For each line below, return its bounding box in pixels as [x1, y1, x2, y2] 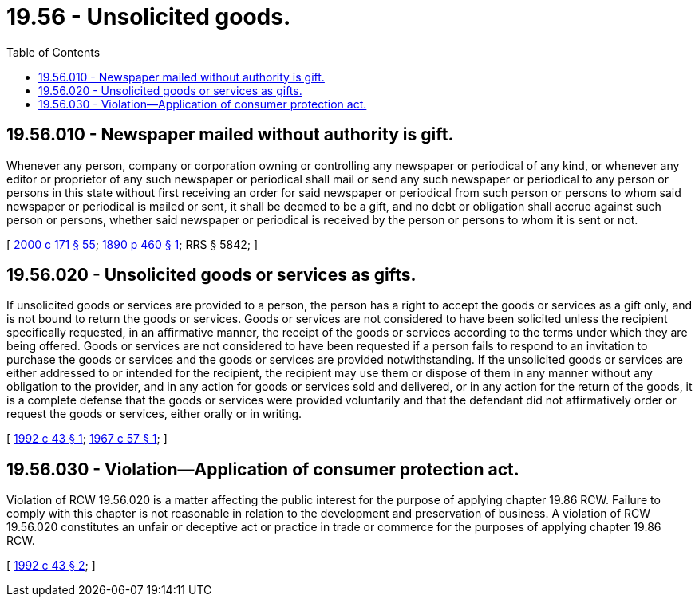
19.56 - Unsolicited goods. [6, 3, 291, 30]
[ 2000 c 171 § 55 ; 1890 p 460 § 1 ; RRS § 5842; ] [6, 237, 259, 251]
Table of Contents [6, 45, 101, 59]
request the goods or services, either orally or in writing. [6, 407, 302, 421]
